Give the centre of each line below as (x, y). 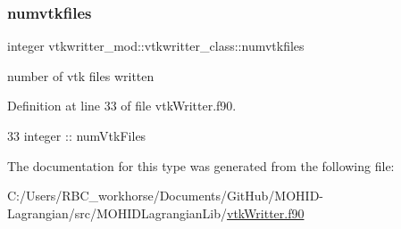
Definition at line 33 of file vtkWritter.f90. (122, 106)
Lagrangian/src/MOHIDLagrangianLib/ (117, 213)
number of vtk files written (81, 75)
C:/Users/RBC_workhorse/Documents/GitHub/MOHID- (166, 196)
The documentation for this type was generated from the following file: (201, 165)
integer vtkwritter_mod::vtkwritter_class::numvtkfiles (156, 46)
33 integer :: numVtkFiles (77, 135)
